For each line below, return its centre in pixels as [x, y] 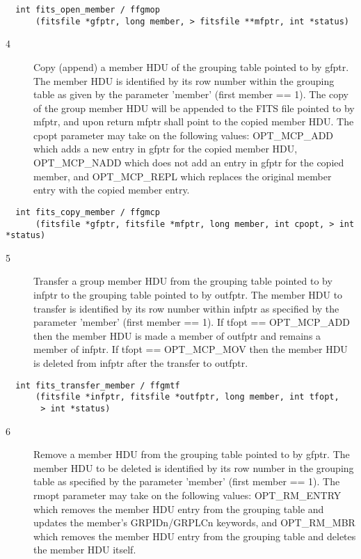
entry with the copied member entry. [112, 190]
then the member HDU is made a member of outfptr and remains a [177, 335]
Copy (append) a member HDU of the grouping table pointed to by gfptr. [191, 66]
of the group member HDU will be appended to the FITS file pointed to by [194, 108]
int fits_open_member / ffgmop [88, 10]
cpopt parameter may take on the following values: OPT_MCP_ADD [184, 135]
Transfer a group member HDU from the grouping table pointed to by [183, 281]
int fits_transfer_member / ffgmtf [98, 385]
